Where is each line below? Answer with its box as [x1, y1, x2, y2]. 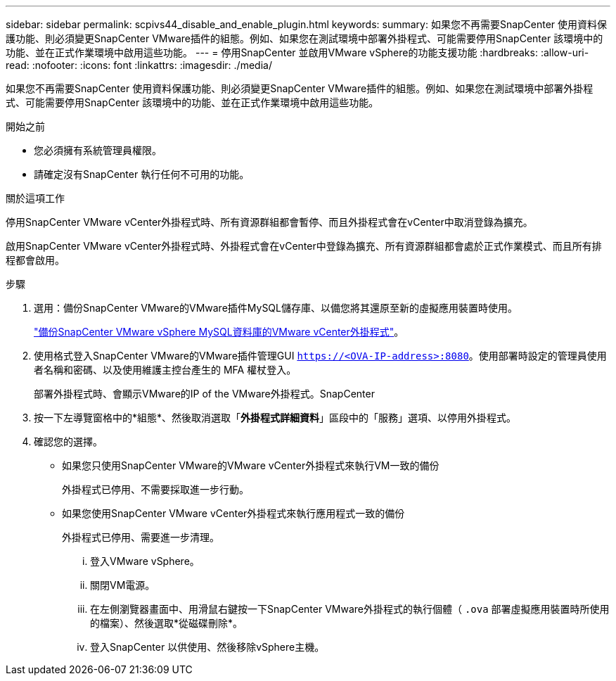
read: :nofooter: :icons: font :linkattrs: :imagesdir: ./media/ [6, 59, 272, 71]
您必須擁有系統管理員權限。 [34, 144, 162, 156]
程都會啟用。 [6, 254, 65, 266]
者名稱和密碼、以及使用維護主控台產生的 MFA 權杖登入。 [34, 364, 297, 376]
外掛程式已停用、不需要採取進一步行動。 [62, 483, 249, 495]
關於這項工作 [6, 192, 65, 204]
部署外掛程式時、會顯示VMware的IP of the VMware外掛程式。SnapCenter [34, 388, 375, 400]
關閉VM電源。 [90, 579, 155, 591]
